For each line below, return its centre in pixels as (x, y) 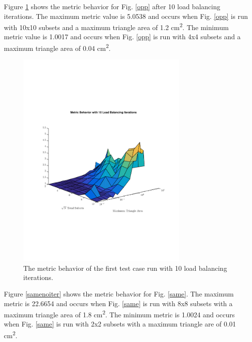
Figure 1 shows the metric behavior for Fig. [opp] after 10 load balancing (112, 6)
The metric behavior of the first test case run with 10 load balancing (125, 268)
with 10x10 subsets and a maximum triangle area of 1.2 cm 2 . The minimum (116, 26)
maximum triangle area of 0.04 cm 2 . (57, 47)
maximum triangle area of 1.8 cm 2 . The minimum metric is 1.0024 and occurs (119, 314)
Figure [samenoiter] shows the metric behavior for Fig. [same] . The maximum (119, 293)
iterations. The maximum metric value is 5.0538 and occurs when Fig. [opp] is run (126, 16)
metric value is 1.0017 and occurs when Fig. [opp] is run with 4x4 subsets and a (122, 37)
